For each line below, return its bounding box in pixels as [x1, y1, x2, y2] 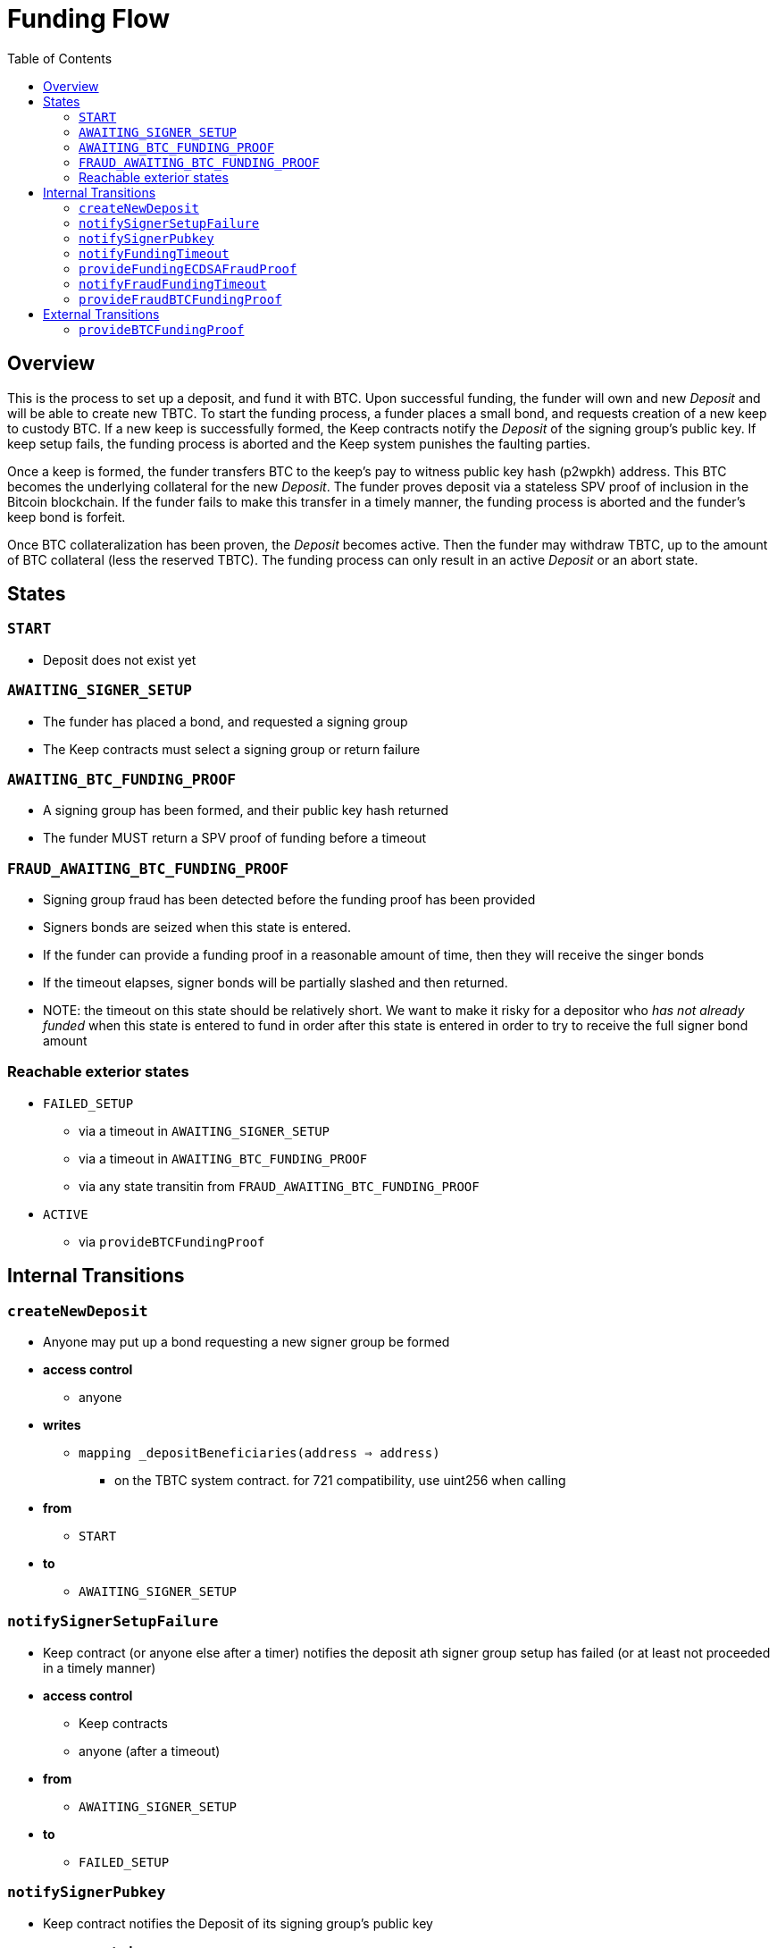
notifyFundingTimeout [79, 246, 230, 261]
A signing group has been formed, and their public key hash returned [43, 802, 449, 819]
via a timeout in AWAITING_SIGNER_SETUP [79, 1122, 330, 1138]
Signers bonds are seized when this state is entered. [43, 919, 351, 936]
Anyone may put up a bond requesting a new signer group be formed [43, 1334, 450, 1350]
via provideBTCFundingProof [79, 1233, 265, 1249]
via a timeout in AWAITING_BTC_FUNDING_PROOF [79, 1150, 368, 1166]
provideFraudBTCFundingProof [79, 291, 282, 306]
